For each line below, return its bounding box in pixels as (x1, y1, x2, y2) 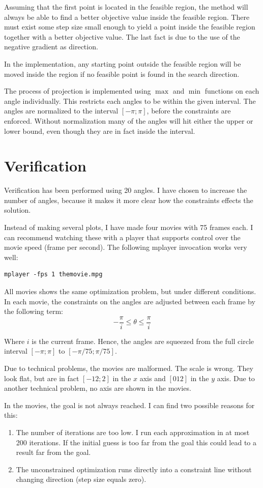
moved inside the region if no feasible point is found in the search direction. (4, 68, 240, 79)
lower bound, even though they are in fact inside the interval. (4, 125, 195, 136)
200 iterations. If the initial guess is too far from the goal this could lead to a (16, 437, 257, 447)
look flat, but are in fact (4, 372, 79, 383)
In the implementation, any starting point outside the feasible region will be (4, 58, 241, 69)
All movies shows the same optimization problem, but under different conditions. (4, 286, 256, 296)
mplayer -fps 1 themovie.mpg (4, 271, 103, 278)
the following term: (4, 306, 63, 317)
